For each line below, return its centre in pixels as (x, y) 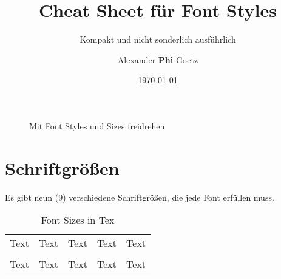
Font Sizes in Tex (78, 220)
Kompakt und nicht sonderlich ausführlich (158, 39)
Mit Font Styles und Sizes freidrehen (97, 126)
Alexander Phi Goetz (158, 59)
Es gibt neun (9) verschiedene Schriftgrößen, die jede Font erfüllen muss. (140, 197)
